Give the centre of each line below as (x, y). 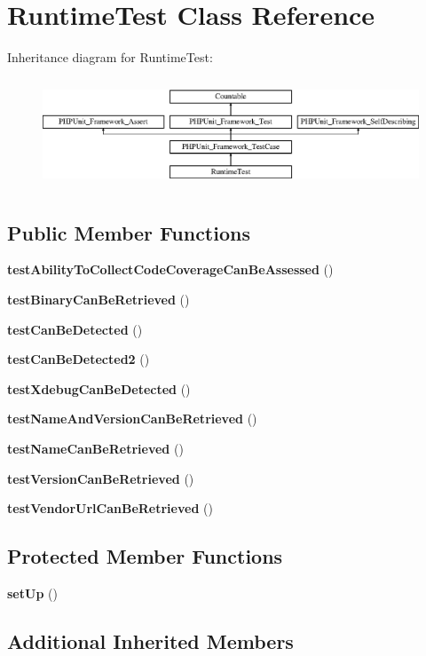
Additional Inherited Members (150, 640)
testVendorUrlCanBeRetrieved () (110, 508)
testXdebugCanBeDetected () (99, 388)
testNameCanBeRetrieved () (95, 448)
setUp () (32, 593)
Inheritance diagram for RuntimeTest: (110, 57)
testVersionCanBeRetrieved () (101, 478)
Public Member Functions (129, 232)
